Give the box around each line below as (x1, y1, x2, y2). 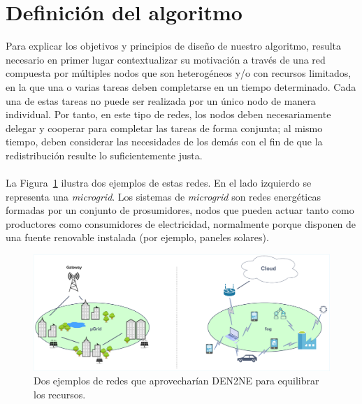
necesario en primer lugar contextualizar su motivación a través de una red (6, 52, 326, 66)
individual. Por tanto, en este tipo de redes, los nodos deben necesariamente (6, 107, 331, 122)
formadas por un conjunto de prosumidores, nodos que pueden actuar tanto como (6, 203, 354, 217)
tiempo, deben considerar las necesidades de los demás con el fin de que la (6, 134, 323, 149)
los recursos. (34, 387, 86, 402)
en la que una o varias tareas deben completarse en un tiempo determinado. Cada (6, 79, 356, 94)
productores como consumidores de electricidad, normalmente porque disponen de (6, 216, 356, 231)
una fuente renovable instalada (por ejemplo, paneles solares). (6, 230, 269, 245)
